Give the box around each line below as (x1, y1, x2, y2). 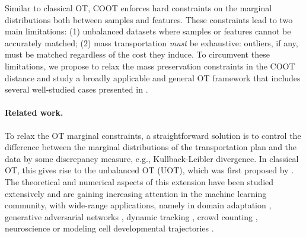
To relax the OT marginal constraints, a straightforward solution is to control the (5, 129, 301, 141)
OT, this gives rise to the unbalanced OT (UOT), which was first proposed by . (5, 164, 294, 176)
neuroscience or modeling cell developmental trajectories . (5, 222, 214, 234)
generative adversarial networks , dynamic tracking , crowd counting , (5, 210, 258, 223)
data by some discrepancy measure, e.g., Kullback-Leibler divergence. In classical (5, 152, 299, 164)
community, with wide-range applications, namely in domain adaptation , (5, 199, 272, 211)
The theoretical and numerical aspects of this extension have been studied (5, 175, 274, 188)
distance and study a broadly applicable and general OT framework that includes (5, 71, 301, 84)
